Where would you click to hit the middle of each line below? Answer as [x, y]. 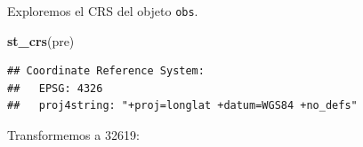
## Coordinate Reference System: [106, 71]
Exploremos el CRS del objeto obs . [103, 11]
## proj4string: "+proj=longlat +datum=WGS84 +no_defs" [182, 106]
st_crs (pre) [41, 40]
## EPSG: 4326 [55, 88]
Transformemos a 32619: [73, 135]
